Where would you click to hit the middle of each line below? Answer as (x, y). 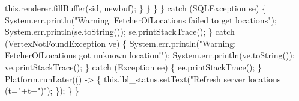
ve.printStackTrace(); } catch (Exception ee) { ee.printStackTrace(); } (134, 66)
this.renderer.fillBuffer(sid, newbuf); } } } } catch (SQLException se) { (135, 8)
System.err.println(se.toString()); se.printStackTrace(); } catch (120, 32)
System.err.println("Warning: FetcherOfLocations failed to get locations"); (141, 20)
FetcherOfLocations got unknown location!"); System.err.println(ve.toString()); (150, 55)
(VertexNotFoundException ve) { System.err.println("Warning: (121, 43)
